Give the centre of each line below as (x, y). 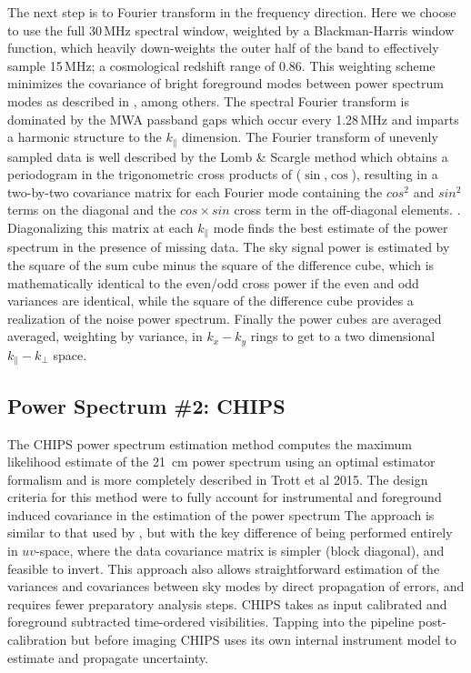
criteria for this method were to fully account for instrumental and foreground (225, 497)
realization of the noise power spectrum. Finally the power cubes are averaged (225, 318)
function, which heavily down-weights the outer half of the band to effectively (223, 48)
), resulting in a (395, 174)
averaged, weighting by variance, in (105, 336)
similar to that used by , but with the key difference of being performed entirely (230, 532)
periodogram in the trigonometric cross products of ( (155, 174)
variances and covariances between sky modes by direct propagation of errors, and (236, 586)
